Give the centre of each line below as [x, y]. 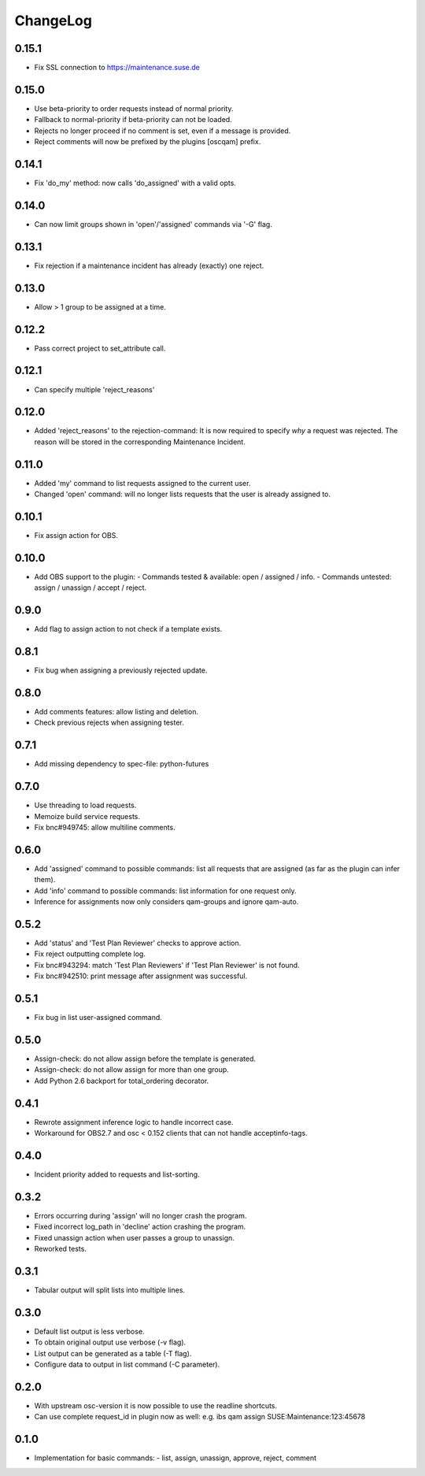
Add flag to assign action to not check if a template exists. [128, 629]
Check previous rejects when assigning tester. [109, 723]
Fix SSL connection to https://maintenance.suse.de [117, 68]
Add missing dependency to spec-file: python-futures [122, 764]
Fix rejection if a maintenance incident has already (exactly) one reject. [149, 265]
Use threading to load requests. [85, 805]
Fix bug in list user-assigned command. [98, 1018]
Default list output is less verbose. [89, 1331]
